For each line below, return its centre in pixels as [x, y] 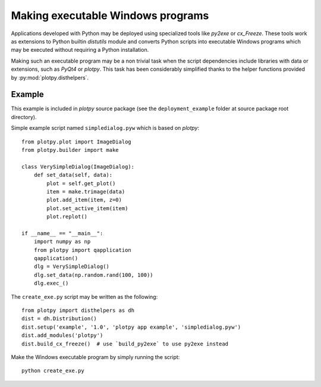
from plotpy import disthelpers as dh [78, 310]
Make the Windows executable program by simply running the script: [95, 357]
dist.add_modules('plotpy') [62, 335]
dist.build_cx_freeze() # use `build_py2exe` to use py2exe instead [125, 344]
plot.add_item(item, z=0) [84, 200]
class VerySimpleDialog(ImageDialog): [78, 166]
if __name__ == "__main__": [62, 233]
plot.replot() [67, 217]
